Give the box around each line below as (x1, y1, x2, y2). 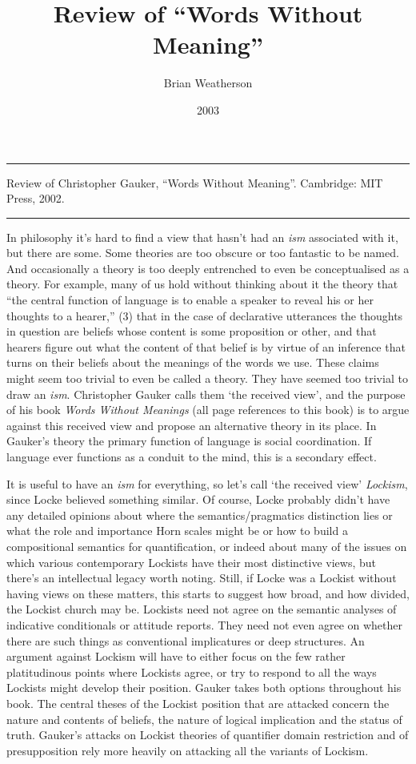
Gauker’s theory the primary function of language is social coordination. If (6, 432, 372, 449)
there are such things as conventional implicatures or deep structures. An (6, 632, 365, 649)
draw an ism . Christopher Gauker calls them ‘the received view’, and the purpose (6, 385, 406, 402)
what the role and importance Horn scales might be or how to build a (6, 522, 348, 539)
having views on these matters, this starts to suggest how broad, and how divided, (6, 585, 410, 601)
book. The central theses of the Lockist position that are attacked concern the (6, 694, 390, 711)
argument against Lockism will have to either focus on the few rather (6, 648, 346, 665)
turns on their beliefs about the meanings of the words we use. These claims (6, 354, 379, 371)
